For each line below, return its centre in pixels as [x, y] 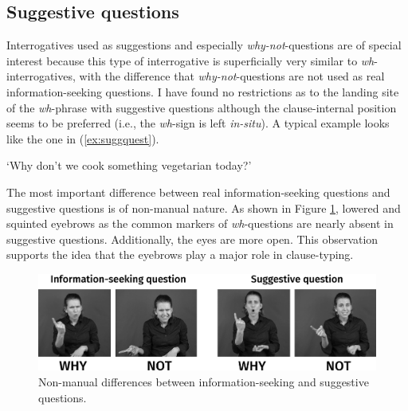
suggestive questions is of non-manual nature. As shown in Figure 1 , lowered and [204, 207]
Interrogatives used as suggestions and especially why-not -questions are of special [204, 45]
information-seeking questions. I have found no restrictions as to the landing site [203, 91]
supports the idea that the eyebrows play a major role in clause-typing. [180, 254]
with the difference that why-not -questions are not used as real [232, 76]
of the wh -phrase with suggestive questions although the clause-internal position [202, 107]
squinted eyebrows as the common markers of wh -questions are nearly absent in [200, 223]
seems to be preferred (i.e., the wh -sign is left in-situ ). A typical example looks [198, 123]
